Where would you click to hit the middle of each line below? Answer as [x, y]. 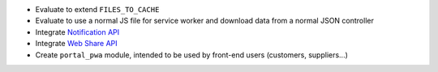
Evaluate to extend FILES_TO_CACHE [97, 9]
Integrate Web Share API [76, 44]
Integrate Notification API [77, 32]
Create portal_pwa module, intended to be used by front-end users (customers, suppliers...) [192, 55]
